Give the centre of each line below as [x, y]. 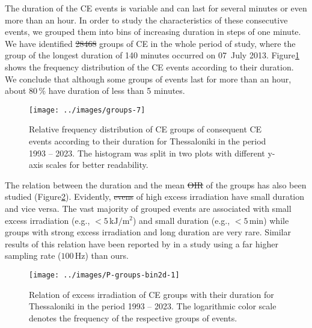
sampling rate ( [33, 255]
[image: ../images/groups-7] [87, 110]
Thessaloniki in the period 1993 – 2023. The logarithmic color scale [153, 306]
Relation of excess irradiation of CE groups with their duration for [151, 294]
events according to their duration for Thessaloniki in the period [148, 141]
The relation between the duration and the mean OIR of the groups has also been [156, 184]
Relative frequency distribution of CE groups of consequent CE [145, 129]
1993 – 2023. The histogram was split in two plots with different [147, 153]
